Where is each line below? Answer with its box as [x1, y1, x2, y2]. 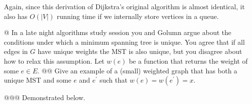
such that [99, 75, 127, 85]
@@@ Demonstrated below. [4, 92, 86, 103]
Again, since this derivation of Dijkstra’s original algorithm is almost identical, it [4, 1, 245, 11]
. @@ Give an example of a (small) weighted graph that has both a [37, 65, 237, 75]
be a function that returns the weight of [128, 55, 248, 66]
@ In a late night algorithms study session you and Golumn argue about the [4, 27, 232, 37]
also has [4, 11, 28, 21]
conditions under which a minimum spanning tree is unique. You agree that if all [4, 36, 245, 47]
